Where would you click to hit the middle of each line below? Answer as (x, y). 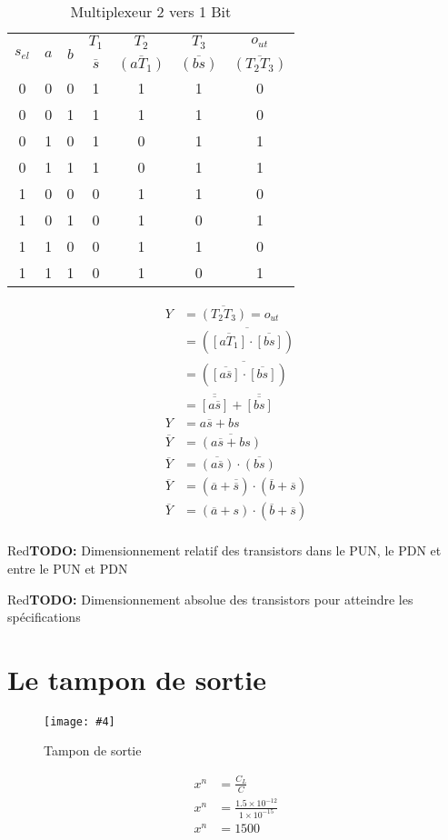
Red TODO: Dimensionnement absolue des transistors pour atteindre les (210, 599)
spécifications (44, 617)
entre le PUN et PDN (68, 568)
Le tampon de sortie (137, 679)
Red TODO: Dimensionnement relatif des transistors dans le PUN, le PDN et (224, 550)
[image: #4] (80, 721)
